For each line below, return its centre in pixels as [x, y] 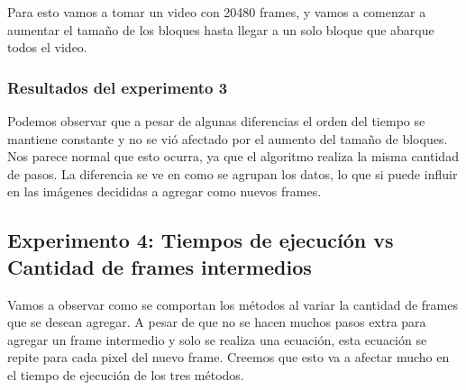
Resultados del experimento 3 [118, 87]
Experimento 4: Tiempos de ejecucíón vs [201, 240]
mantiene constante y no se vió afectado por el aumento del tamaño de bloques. [228, 138]
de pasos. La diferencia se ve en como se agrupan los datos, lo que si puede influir [233, 173]
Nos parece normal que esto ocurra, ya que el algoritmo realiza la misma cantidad [233, 156]
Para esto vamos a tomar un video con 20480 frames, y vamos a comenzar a [217, 12]
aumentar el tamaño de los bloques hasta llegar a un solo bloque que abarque [221, 29]
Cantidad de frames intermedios [160, 266]
